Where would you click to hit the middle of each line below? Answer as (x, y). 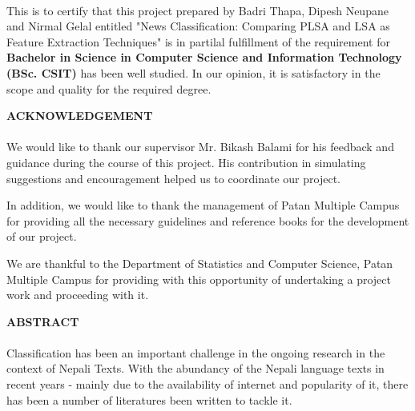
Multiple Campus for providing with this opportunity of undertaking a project (199, 279)
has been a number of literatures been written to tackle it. (149, 399)
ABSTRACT (43, 321)
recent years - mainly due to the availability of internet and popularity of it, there (207, 384)
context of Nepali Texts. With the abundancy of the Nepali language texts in (195, 368)
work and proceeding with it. (78, 295)
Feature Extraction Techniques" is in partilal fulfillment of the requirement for (198, 41)
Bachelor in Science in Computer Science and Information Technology (204, 57)
